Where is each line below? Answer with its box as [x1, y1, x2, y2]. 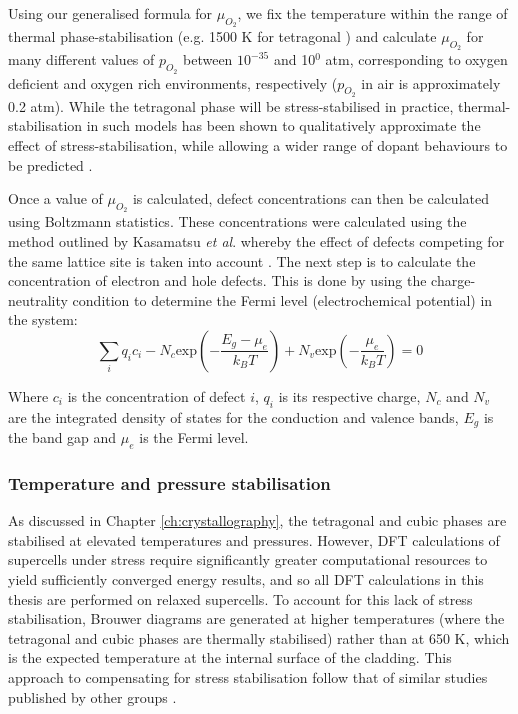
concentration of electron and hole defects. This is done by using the [8, 270, 427, 291]
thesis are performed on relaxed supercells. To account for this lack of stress [8, 588, 473, 609]
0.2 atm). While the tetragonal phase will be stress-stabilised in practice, [8, 95, 454, 116]
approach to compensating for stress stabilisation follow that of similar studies [8, 666, 488, 687]
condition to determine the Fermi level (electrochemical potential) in [72, 289, 493, 310]
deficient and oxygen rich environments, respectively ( [8, 72, 338, 93]
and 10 [273, 49, 316, 70]
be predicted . [8, 154, 93, 175]
